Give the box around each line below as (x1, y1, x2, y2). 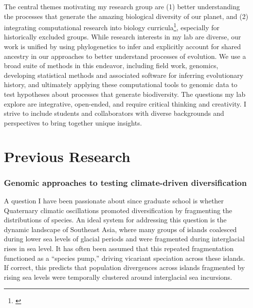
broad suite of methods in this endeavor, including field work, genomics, (4, 60, 218, 71)
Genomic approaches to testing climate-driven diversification (4, 176, 247, 188)
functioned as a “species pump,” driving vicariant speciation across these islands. (4, 253, 245, 263)
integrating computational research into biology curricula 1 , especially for (4, 21, 220, 32)
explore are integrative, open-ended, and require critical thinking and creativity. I (4, 98, 247, 109)
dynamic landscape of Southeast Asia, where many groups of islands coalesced (4, 224, 237, 234)
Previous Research (4, 146, 131, 166)
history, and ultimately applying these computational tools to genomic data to (4, 79, 237, 90)
